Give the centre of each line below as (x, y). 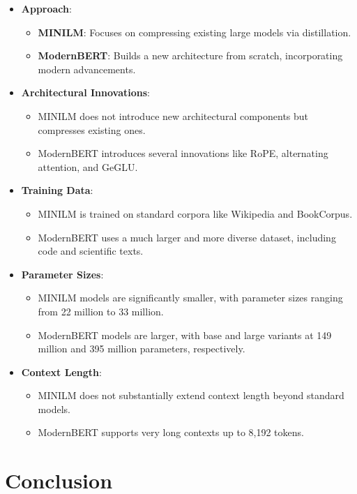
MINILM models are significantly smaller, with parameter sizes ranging (190, 298)
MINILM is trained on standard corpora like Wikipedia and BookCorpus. (195, 213)
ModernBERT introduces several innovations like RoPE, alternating (183, 153)
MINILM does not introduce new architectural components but (173, 115)
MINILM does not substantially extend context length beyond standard (191, 395)
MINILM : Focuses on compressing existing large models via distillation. (195, 32)
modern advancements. (87, 69)
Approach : (46, 8)
